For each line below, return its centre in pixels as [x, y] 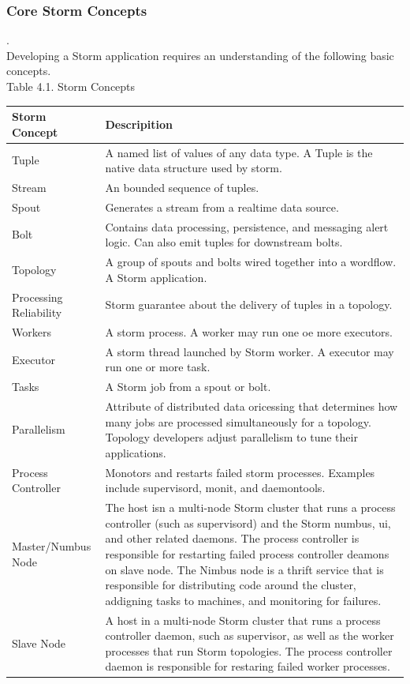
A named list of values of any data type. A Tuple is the [239, 152]
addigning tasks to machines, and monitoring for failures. [243, 600]
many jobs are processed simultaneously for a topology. [238, 421]
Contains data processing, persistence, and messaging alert [247, 226]
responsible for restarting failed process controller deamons [247, 553]
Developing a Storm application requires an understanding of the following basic [200, 55]
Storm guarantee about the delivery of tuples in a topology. [249, 304]
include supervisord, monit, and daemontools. [215, 488]
